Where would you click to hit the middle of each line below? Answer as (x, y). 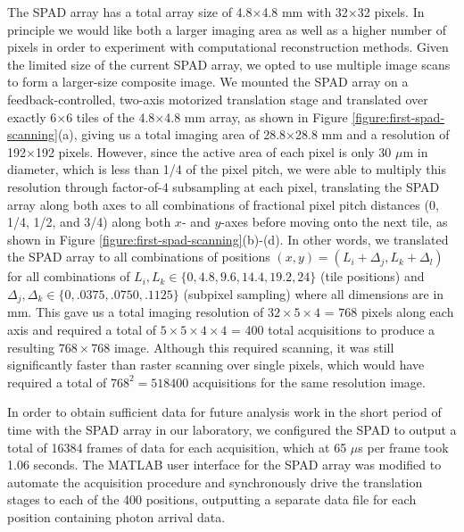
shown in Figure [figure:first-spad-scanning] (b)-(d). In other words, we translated (228, 239)
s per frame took (403, 447)
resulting (31, 347)
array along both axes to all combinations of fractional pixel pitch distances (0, (223, 204)
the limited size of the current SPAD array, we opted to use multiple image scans (229, 64)
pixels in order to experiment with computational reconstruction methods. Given (228, 47)
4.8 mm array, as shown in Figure (256, 116)
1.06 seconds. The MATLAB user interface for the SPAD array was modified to (224, 465)
